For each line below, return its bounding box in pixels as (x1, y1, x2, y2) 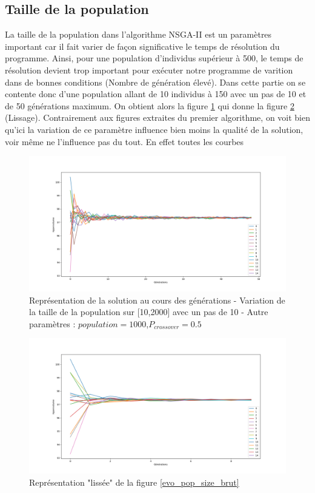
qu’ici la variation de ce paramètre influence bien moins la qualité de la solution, (5, 123, 303, 135)
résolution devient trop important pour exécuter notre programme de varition (5, 63, 293, 76)
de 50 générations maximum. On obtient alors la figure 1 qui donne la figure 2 (5, 99, 294, 112)
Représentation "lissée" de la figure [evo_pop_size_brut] (29, 475, 239, 488)
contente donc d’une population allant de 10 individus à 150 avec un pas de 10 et (5, 87, 307, 100)
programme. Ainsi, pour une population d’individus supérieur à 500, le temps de (5, 52, 303, 64)
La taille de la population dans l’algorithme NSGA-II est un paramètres (5, 28, 272, 41)
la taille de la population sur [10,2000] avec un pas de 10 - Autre (29, 305, 268, 318)
